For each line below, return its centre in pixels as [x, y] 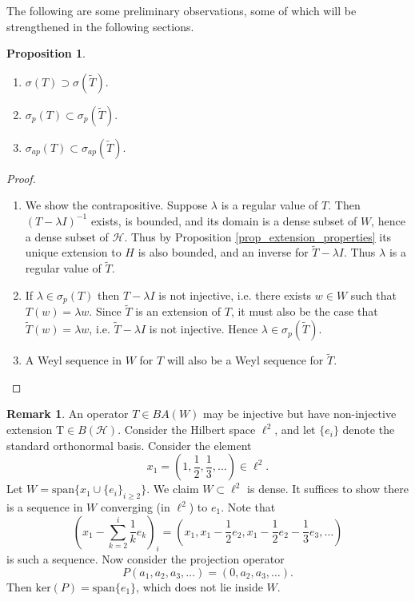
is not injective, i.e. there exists [235, 295]
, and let [295, 430]
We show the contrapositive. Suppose [116, 205]
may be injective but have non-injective [300, 414]
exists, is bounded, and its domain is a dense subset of [224, 220]
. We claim [173, 489]
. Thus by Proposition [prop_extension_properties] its [258, 236]
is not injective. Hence [204, 329]
